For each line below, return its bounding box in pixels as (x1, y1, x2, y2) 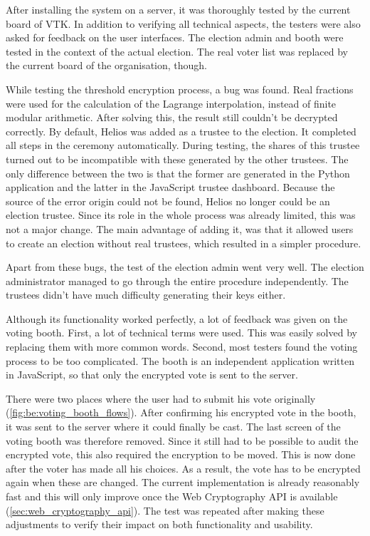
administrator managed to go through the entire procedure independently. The (6, 273, 349, 288)
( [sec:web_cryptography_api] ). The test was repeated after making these (6, 502, 324, 517)
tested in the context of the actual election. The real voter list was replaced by (6, 43, 348, 58)
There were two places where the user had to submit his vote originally (6, 391, 316, 406)
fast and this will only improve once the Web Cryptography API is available (6, 489, 338, 503)
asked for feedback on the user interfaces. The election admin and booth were (6, 30, 344, 45)
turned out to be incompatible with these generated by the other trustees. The (6, 151, 349, 166)
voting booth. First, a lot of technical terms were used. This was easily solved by (6, 325, 357, 340)
